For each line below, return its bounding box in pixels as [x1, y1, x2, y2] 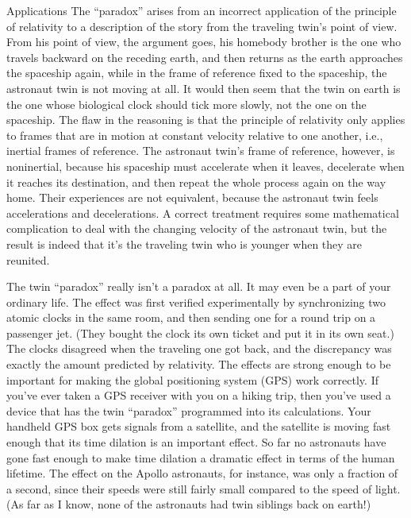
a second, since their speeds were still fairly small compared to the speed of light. [6, 480, 401, 497]
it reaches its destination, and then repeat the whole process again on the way [6, 173, 386, 190]
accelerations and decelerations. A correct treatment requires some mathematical [6, 204, 399, 221]
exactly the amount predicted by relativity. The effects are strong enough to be [6, 356, 391, 373]
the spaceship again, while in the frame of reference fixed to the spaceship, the [6, 64, 387, 81]
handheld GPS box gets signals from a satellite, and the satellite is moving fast [6, 418, 391, 435]
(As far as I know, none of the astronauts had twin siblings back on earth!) [6, 496, 371, 512]
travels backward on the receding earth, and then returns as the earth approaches [6, 48, 403, 65]
